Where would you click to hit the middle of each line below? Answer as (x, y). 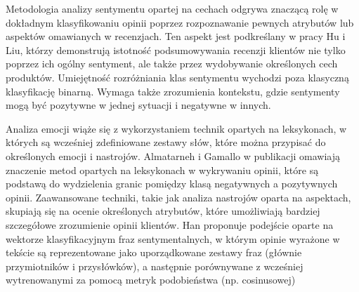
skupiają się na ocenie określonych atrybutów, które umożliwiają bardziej (163, 211)
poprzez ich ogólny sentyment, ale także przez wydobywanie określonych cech (172, 64)
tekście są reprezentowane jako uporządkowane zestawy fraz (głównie (154, 252)
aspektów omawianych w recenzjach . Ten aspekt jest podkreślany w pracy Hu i (176, 36)
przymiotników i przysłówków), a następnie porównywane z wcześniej (155, 266)
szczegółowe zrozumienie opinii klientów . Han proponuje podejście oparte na (170, 224)
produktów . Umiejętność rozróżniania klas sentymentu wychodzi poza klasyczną (177, 77)
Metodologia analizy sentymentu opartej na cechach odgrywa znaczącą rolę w (172, 8)
